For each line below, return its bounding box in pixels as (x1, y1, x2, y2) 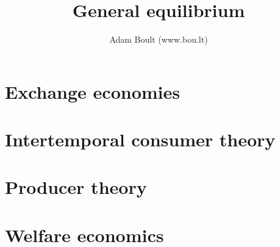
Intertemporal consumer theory (5, 127, 276, 152)
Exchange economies (5, 79, 180, 104)
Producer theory (5, 174, 147, 199)
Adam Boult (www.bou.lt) (109, 33, 208, 46)
